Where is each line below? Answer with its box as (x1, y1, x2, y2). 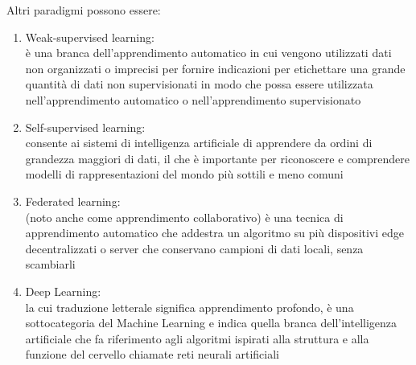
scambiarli (25, 256, 76, 273)
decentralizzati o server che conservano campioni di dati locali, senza (25, 240, 364, 256)
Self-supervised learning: (25, 118, 146, 135)
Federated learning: (25, 192, 121, 209)
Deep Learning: (25, 282, 101, 299)
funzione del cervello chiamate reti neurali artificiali (25, 346, 279, 363)
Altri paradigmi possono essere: (6, 2, 161, 18)
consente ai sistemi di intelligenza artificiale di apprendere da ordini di (25, 134, 373, 151)
